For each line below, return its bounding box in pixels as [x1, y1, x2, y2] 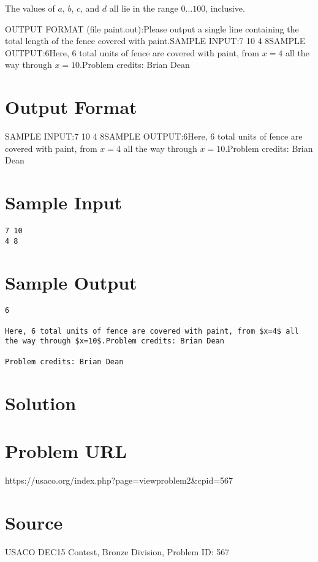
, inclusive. [205, 2, 245, 14]
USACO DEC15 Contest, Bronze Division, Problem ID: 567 [5, 545, 230, 558]
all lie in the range [109, 2, 178, 14]
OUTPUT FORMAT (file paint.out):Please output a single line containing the [5, 22, 299, 35]
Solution [5, 390, 77, 415]
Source [5, 509, 63, 534]
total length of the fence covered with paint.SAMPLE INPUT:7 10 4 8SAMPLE [5, 34, 306, 47]
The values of [5, 2, 55, 14]
